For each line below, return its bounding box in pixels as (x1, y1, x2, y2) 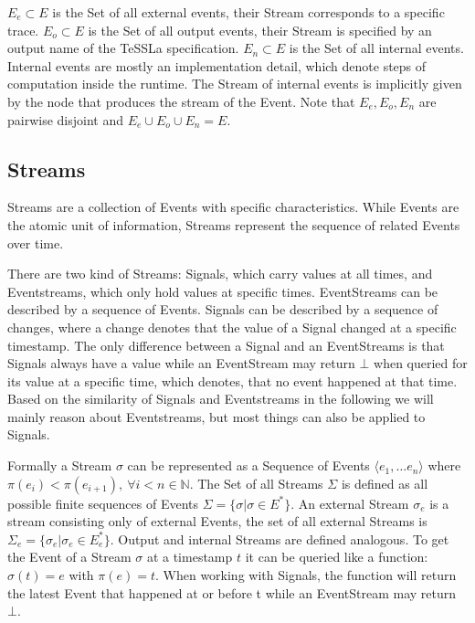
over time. (7, 233, 64, 252)
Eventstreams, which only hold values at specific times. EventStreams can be (7, 281, 438, 301)
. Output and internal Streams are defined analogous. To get (110, 529, 449, 548)
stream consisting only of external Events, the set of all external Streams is (7, 512, 427, 531)
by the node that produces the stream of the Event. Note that (7, 91, 355, 111)
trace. (7, 20, 39, 39)
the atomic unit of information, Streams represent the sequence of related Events (7, 215, 460, 234)
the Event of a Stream (7, 547, 132, 566)
